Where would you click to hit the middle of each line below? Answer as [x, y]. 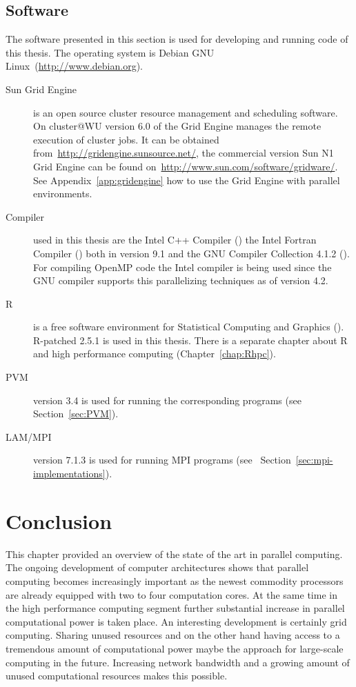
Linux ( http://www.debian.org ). [75, 66]
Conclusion [59, 520]
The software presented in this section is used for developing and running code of [177, 39]
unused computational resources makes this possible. [117, 676]
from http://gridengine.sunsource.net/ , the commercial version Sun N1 [184, 153]
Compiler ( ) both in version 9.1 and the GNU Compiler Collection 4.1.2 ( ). [191, 253]
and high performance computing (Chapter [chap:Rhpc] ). [155, 354]
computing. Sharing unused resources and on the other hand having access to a [173, 635]
